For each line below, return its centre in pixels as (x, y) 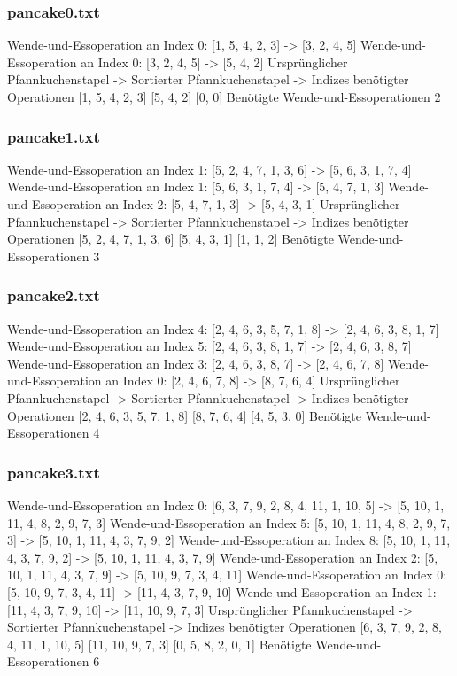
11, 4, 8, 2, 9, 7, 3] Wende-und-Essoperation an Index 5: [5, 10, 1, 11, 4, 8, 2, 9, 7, (229, 522)
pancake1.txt (54, 136)
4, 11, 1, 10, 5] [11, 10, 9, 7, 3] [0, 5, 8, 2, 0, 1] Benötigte (159, 644)
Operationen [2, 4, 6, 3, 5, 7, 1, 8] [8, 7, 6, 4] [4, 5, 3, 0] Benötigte (185, 415)
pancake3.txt (54, 472)
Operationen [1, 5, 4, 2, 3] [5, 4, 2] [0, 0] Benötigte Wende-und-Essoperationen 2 (224, 97)
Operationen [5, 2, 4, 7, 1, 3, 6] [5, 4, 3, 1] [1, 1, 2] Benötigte (170, 239)
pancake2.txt (54, 295)
